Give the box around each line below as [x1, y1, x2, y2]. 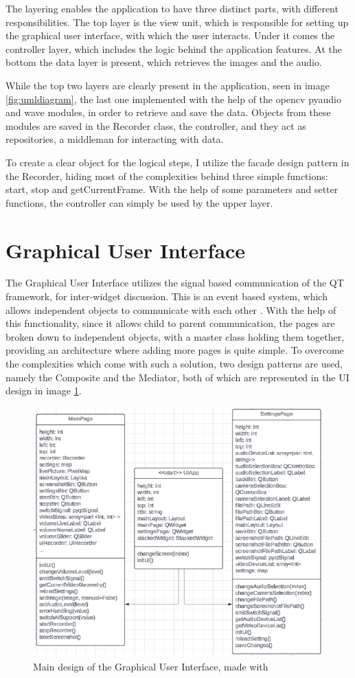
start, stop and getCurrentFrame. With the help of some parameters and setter [5, 182, 339, 196]
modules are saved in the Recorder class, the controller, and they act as [5, 118, 306, 133]
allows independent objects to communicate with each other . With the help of [5, 302, 336, 317]
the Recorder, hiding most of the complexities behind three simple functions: [5, 168, 328, 183]
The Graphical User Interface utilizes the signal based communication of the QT [5, 275, 344, 290]
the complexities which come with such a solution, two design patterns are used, [5, 357, 343, 370]
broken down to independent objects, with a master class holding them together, [5, 329, 345, 343]
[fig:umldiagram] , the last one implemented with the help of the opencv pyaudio [5, 91, 341, 106]
